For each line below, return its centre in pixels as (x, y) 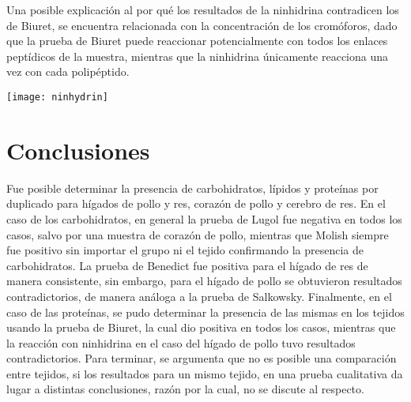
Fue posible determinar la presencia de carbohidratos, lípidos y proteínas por (192, 188)
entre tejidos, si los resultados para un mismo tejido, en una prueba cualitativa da (205, 373)
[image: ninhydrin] (57, 97)
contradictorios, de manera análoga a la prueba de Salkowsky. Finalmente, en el (199, 296)
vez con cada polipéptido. (68, 71)
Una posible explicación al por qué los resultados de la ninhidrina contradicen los (203, 9)
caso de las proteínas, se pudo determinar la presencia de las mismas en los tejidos (205, 312)
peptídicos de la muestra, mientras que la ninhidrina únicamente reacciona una (198, 56)
